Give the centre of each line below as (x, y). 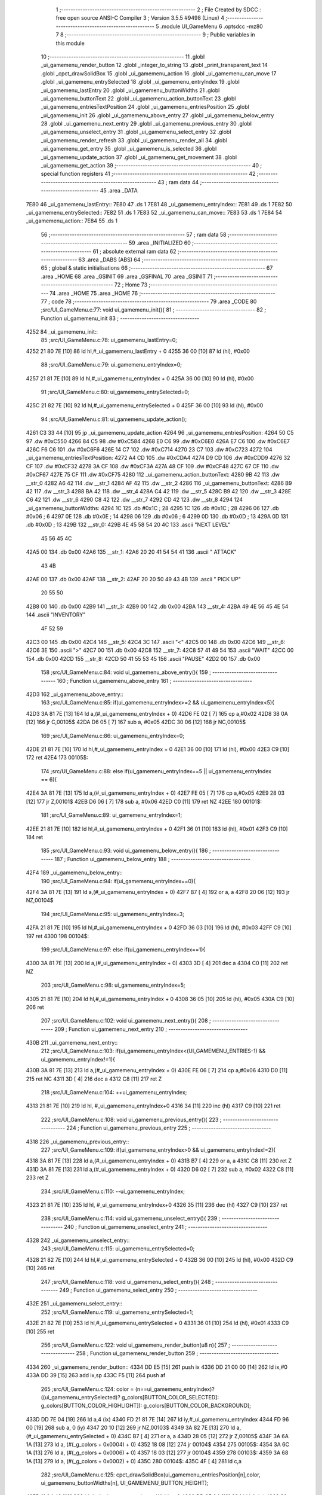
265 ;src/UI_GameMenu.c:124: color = (87, 1389)
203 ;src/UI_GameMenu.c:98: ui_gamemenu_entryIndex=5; (113, 985)
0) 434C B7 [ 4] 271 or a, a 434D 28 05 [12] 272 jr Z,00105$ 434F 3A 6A (200, 1436)
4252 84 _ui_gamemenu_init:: (62, 332)
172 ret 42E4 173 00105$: (57, 758)
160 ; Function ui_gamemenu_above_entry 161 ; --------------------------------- (155, 681)
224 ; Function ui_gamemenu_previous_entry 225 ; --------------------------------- (169, 1128)
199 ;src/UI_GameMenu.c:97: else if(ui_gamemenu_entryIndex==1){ (123, 949)
